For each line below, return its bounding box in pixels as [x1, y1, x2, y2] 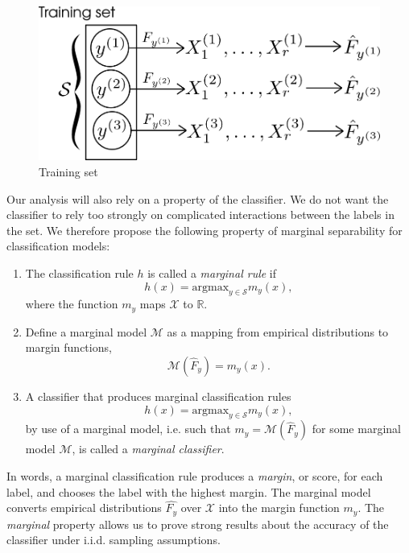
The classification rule [25, 264, 134, 281]
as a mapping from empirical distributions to [167, 323, 389, 340]
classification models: [6, 237, 110, 254]
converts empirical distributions [6, 499, 162, 516]
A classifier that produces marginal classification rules [25, 388, 291, 404]
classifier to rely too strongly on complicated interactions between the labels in [6, 206, 395, 223]
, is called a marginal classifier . [72, 440, 225, 457]
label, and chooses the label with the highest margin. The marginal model [6, 483, 371, 500]
